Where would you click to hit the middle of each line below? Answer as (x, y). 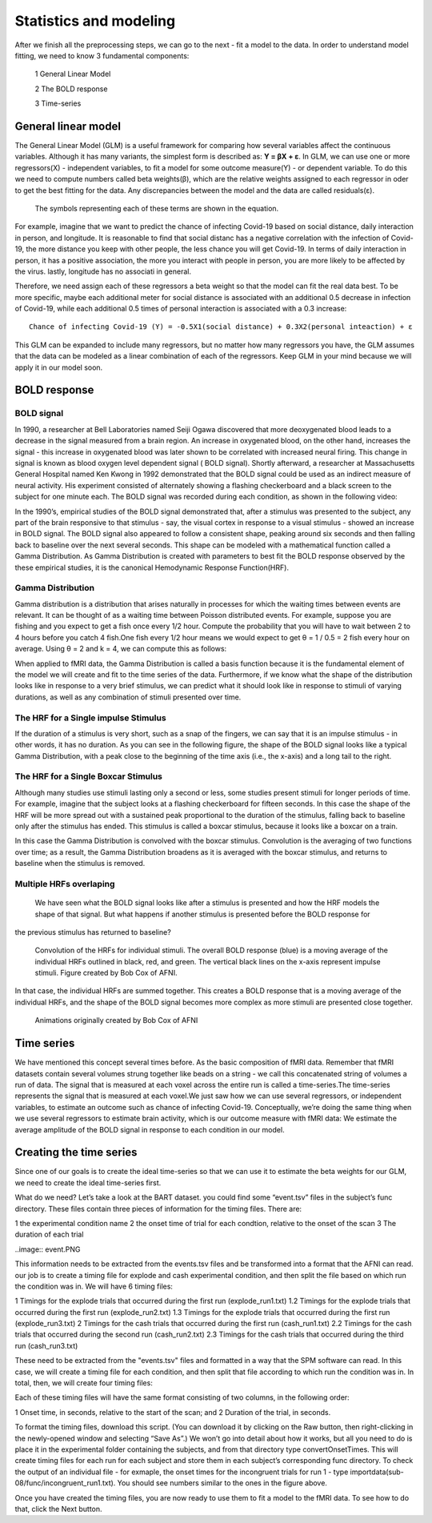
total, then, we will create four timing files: (84, 1383)
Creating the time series (76, 1152)
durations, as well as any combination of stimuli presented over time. (128, 697)
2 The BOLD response (71, 89)
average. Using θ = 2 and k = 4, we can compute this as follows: (121, 649)
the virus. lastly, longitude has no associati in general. (103, 271)
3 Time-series (58, 103)
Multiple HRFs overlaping (65, 884)
